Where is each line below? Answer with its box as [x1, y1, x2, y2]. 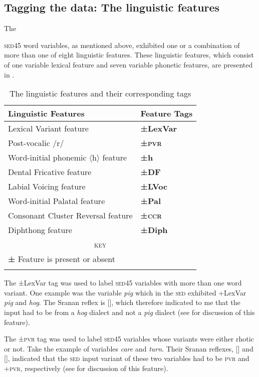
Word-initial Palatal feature [8, 195, 105, 207]
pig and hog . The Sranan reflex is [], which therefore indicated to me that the [4, 297, 240, 307]
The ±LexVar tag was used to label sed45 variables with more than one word [4, 277, 242, 288]
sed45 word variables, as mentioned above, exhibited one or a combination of [4, 39, 240, 50]
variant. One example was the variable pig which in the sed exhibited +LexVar [4, 287, 246, 297]
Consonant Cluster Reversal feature [8, 209, 133, 221]
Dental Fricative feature [8, 166, 92, 178]
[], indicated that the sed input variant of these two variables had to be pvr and [4, 353, 249, 363]
